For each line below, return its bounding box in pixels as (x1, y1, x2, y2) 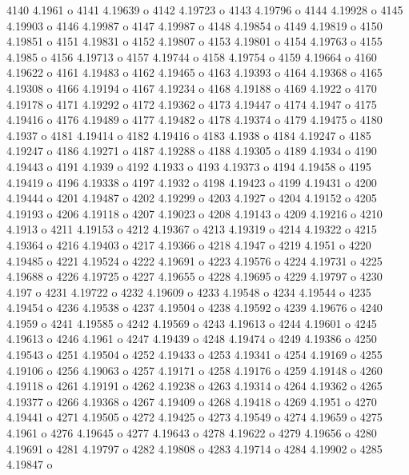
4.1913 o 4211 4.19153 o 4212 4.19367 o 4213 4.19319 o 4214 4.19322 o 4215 (6, 221, 377, 237)
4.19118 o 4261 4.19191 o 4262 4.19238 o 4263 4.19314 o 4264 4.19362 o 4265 (6, 377, 383, 394)
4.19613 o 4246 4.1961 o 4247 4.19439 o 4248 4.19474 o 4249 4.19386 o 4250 (6, 330, 377, 347)
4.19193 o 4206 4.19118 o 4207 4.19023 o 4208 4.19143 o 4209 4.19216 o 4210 (6, 205, 383, 222)
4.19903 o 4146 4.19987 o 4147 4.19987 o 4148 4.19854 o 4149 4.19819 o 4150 (6, 17, 383, 34)
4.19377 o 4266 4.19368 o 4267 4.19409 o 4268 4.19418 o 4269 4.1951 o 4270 (6, 393, 377, 409)
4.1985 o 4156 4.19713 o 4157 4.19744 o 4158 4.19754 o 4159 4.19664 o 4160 (6, 48, 377, 65)
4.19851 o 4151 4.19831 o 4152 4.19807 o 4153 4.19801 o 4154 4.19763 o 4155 (6, 33, 383, 50)
